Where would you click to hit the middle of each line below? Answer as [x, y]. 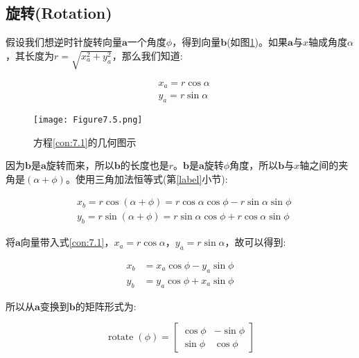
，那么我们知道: [147, 55]
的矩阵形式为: [106, 306]
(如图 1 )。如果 [257, 42]
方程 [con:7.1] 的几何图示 [85, 142]
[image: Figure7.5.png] [88, 119]
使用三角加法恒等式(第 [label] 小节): [151, 178]
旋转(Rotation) [59, 13]
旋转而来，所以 [80, 165]
